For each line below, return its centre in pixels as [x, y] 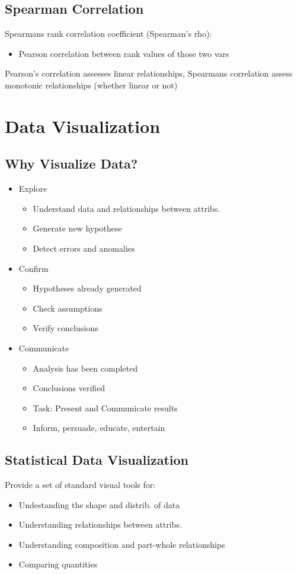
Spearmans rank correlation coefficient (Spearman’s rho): [108, 34]
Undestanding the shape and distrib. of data [99, 504]
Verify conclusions [66, 328]
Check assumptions [68, 308]
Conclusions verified [69, 388]
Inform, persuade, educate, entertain [99, 428]
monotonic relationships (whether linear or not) [91, 85]
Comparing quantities [58, 564]
